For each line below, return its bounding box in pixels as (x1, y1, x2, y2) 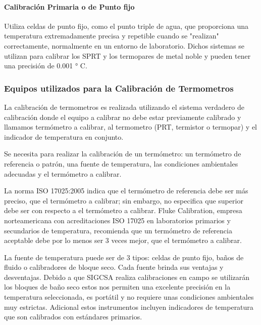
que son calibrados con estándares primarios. (4, 311, 142, 322)
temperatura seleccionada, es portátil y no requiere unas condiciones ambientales (4, 292, 254, 302)
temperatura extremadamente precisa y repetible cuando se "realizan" (4, 30, 219, 41)
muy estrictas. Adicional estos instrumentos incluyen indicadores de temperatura (4, 301, 253, 312)
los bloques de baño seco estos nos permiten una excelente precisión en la (4, 281, 231, 292)
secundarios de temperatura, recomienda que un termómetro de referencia (4, 225, 232, 235)
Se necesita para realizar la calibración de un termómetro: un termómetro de (4, 148, 241, 159)
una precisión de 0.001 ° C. (4, 60, 87, 71)
